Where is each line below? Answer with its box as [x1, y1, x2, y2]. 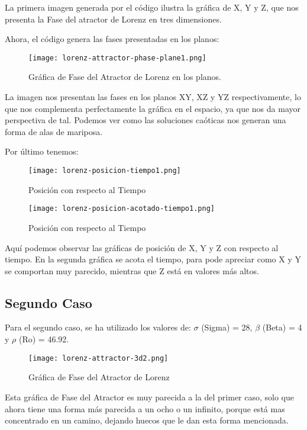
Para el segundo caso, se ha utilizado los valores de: [5, 321, 191, 333]
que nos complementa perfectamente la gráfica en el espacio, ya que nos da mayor [5, 102, 300, 114]
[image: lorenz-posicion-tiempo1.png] [28, 166, 181, 175]
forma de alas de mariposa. [5, 125, 103, 137]
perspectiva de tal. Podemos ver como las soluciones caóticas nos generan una [5, 114, 286, 126]
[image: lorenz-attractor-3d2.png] [28, 354, 169, 362]
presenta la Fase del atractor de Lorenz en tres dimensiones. [5, 12, 222, 25]
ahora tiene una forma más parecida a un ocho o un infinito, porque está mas [5, 402, 285, 415]
